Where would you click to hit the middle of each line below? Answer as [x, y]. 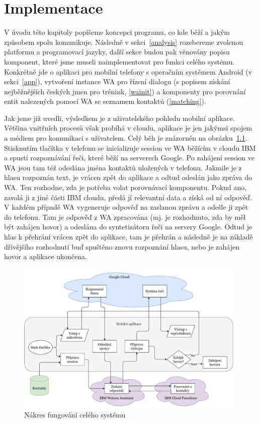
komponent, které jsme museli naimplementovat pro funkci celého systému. [119, 61]
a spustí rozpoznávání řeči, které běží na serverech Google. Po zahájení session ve [129, 158]
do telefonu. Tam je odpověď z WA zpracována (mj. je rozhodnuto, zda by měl [125, 217]
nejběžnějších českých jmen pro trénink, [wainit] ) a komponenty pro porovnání [125, 91]
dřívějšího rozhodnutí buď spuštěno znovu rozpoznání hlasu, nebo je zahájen [122, 246]
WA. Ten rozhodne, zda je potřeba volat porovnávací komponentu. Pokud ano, [125, 187]
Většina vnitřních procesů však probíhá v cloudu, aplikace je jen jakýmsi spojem [128, 128]
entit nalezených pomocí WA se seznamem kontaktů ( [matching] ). [105, 101]
